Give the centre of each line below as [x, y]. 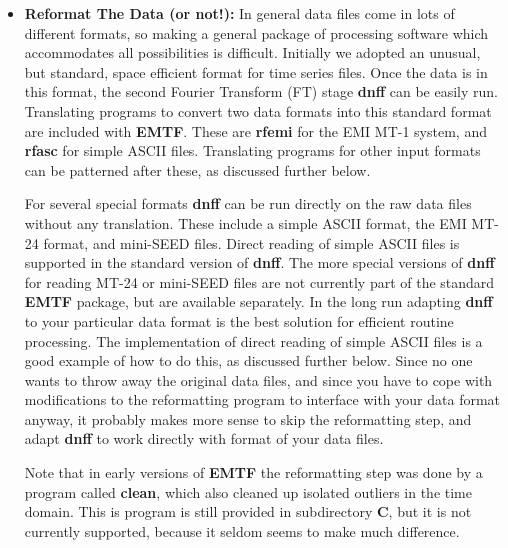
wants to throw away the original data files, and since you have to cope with [258, 379]
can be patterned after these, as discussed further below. [197, 169]
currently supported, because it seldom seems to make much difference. [242, 530]
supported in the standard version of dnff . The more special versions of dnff [259, 262]
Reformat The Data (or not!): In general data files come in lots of [239, 13]
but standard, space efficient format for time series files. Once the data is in [256, 71]
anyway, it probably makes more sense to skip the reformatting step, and [248, 418]
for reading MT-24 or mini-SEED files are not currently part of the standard [259, 281]
